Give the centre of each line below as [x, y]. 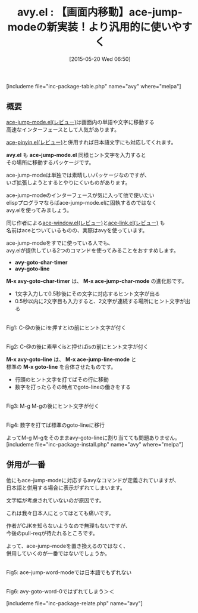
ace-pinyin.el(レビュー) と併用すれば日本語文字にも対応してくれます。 [91, 142]
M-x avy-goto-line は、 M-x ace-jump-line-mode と [71, 359]
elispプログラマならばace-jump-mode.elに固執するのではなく [82, 202]
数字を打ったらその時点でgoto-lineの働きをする [73, 387]
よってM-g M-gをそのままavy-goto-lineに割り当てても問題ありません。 [93, 438]
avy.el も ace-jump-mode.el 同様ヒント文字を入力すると [76, 155]
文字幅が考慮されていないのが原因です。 [56, 500]
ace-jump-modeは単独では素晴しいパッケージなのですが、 [78, 175]
